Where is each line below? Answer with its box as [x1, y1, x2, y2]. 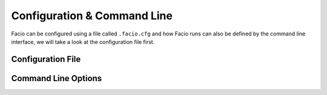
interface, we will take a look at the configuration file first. [11, 38, 155, 45]
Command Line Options [11, 73, 102, 84]
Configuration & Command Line [11, 9, 173, 22]
